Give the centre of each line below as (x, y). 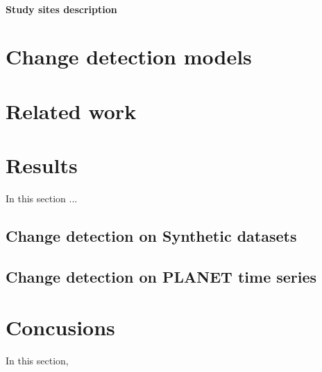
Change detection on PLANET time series (161, 276)
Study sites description (61, 9)
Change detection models (129, 56)
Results (42, 165)
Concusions (60, 327)
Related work (71, 110)
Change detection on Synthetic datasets (151, 236)
